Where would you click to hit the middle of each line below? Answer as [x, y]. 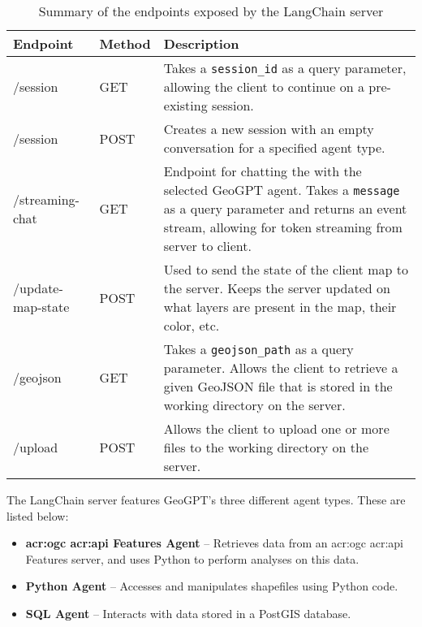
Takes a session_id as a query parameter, [285, 68]
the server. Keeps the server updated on [277, 288]
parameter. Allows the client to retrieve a [281, 368]
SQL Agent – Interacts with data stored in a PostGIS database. [188, 613]
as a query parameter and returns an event [285, 208]
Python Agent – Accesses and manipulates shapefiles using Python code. [212, 586]
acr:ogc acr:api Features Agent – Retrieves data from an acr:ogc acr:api [214, 543]
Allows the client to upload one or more [276, 428]
